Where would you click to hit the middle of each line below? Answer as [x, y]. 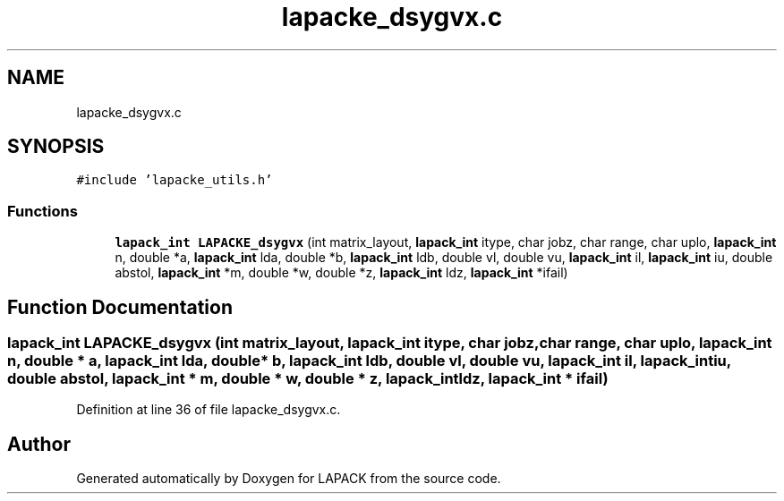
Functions [43, 211]
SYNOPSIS [56, 147]
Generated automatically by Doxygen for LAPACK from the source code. [289, 479]
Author [39, 444]
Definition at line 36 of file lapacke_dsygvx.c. [209, 410]
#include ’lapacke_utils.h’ [175, 180]
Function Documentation [120, 307]
